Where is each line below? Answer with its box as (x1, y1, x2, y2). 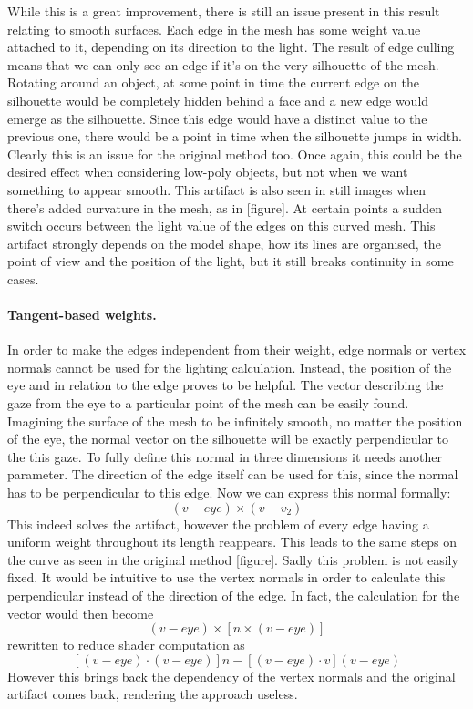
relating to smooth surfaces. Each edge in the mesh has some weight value (7, 19, 421, 38)
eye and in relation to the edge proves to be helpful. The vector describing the (7, 375, 444, 395)
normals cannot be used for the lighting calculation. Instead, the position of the (7, 357, 452, 376)
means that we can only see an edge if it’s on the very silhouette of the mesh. (7, 55, 439, 74)
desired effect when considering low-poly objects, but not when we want (7, 162, 408, 181)
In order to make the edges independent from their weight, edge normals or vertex (7, 340, 467, 359)
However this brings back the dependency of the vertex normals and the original (7, 666, 456, 685)
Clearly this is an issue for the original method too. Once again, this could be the (7, 144, 462, 163)
